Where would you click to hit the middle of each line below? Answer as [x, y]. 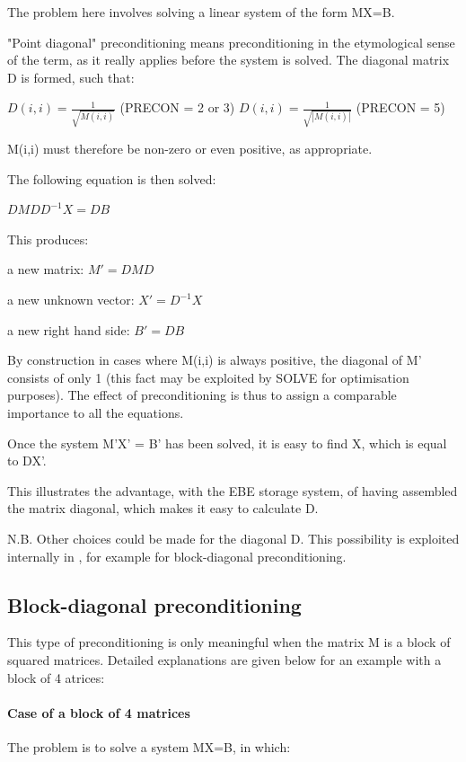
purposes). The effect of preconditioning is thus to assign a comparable [202, 395]
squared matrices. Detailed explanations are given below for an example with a [224, 659]
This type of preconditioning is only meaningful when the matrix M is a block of [229, 642]
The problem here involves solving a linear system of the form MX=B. [201, 12]
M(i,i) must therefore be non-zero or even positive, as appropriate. [190, 149]
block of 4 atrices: [56, 677]
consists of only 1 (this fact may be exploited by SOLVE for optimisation [208, 377]
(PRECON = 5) [400, 107]
